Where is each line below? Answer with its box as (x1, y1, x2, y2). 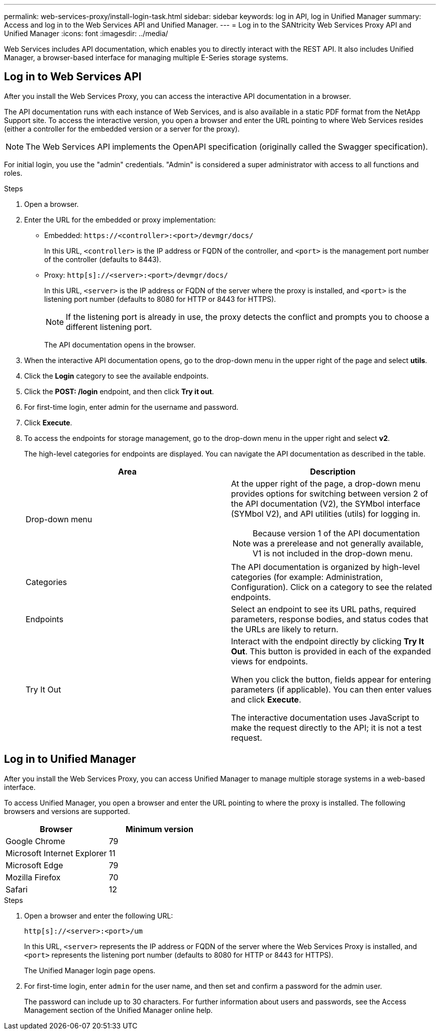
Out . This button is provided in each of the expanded (231, 646, 431, 656)
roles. (4, 168, 23, 177)
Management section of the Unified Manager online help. (24, 1005, 213, 1014)
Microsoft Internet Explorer (6, 848, 107, 858)
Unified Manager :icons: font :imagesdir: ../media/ (4, 29, 168, 38)
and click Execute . (231, 694, 301, 705)
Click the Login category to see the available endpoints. (24, 371, 209, 380)
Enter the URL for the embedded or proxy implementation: (24, 215, 216, 224)
